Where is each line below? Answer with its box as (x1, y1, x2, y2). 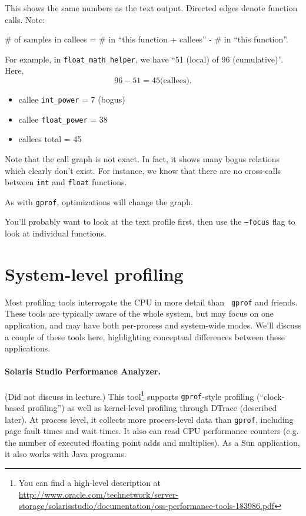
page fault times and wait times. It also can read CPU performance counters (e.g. (5, 425, 299, 437)
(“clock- (256, 390, 285, 402)
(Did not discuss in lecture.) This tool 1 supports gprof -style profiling (5, 388, 254, 402)
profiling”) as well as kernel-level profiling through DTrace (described (27, 401, 277, 413)
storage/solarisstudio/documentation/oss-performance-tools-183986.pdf (18, 499, 275, 512)
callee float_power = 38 (18, 113, 108, 125)
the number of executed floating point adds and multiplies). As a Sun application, (5, 436, 300, 448)
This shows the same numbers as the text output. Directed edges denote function (5, 2, 298, 14)
